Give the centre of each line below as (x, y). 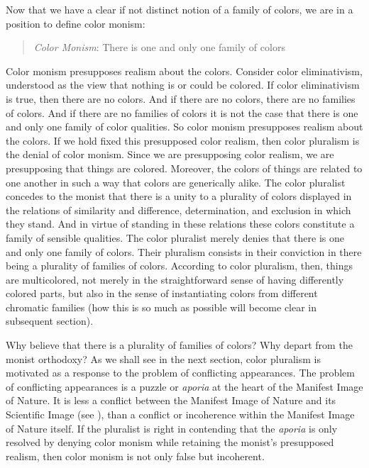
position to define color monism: (76, 23)
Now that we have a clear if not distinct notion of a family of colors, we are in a (180, 9)
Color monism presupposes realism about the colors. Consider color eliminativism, (184, 71)
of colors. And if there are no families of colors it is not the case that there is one (182, 112)
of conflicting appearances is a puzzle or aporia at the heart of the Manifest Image (184, 386)
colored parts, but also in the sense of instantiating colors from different (162, 293)
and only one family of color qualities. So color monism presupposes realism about (184, 127)
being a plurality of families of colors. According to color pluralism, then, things (179, 266)
